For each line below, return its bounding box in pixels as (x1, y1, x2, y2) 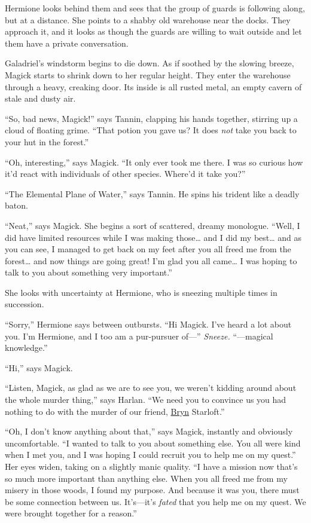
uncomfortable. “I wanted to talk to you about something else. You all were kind (5, 436, 301, 449)
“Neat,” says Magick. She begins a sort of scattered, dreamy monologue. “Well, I (5, 219, 300, 231)
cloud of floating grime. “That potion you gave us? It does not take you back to (5, 124, 297, 136)
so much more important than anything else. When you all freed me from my (5, 472, 288, 484)
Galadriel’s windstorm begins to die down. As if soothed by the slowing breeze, (5, 57, 294, 69)
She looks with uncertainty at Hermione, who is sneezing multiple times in (5, 286, 278, 298)
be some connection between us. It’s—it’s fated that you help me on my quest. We (5, 495, 306, 507)
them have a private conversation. (5, 36, 129, 49)
